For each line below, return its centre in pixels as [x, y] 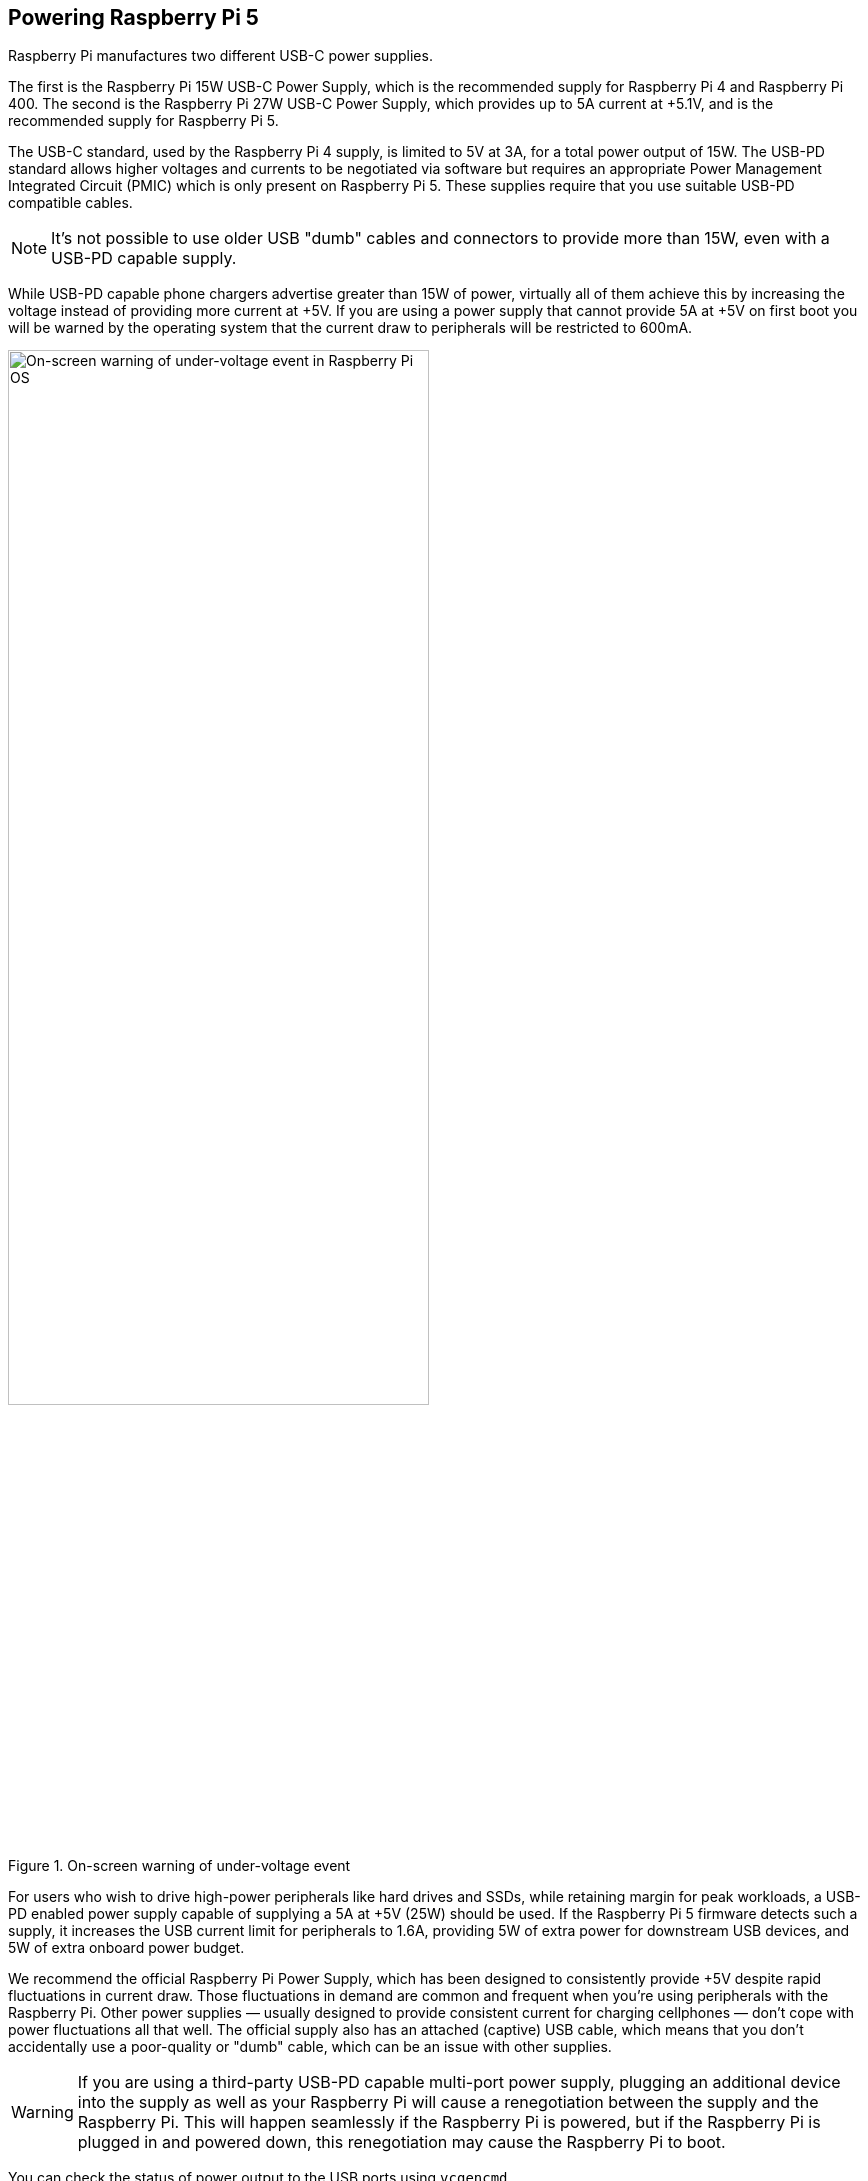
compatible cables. [70, 203]
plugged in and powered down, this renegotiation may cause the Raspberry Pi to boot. [401, 2141]
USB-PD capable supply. [144, 258]
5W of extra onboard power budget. [126, 1947]
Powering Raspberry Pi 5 [133, 17]
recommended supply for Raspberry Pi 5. [143, 121]
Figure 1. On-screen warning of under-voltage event [179, 1865]
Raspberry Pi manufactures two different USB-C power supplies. [220, 56]
